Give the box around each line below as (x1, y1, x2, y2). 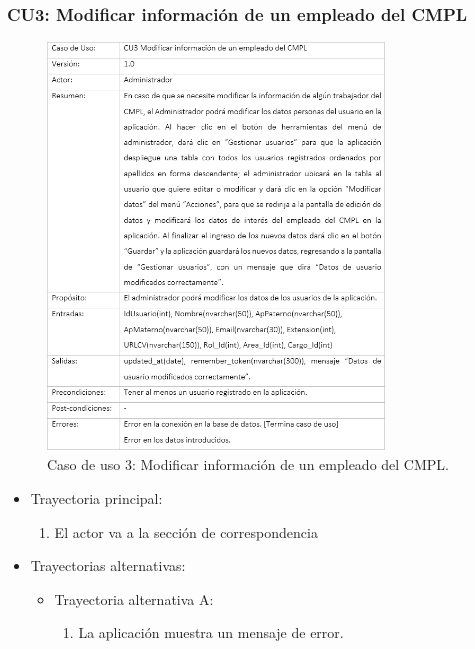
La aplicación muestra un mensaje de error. (78, 622, 344, 643)
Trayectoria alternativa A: (54, 588, 214, 609)
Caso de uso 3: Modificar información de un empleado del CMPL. (47, 454, 449, 475)
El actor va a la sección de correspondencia (54, 521, 318, 542)
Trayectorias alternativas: (30, 555, 186, 576)
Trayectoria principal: (30, 488, 163, 509)
